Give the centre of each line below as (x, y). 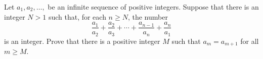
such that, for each (77, 16)
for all (250, 41)
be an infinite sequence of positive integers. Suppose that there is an (153, 7)
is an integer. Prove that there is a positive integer (82, 41)
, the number (148, 16)
